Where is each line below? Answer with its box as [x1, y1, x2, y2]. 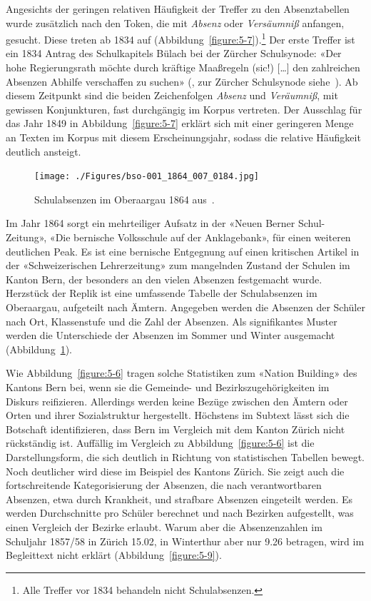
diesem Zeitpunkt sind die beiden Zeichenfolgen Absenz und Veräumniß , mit [6, 88, 338, 103]
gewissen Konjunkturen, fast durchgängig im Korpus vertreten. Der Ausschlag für [6, 101, 362, 116]
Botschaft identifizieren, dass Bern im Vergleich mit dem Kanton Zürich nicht [6, 421, 345, 436]
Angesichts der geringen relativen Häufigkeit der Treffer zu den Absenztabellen [6, 1, 350, 16]
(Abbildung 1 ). [6, 341, 72, 356]
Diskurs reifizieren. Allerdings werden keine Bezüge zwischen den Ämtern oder [6, 393, 348, 408]
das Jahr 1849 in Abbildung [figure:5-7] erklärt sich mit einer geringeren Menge [6, 116, 354, 131]
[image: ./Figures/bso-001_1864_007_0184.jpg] [34, 171, 259, 182]
